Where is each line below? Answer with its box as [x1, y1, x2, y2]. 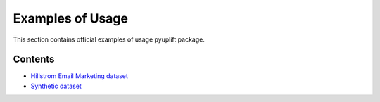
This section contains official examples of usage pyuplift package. [13, 35, 205, 44]
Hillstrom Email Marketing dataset [30, 72, 128, 80]
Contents [13, 53, 55, 65]
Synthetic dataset [30, 82, 82, 90]
